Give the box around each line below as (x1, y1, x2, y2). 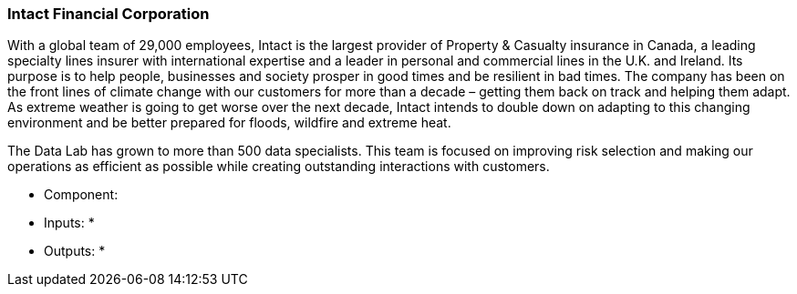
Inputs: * (44, 215, 95, 231)
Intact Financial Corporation (7, 5, 210, 23)
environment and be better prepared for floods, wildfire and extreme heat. (7, 115, 451, 131)
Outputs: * (44, 243, 106, 259)
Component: (44, 187, 119, 203)
